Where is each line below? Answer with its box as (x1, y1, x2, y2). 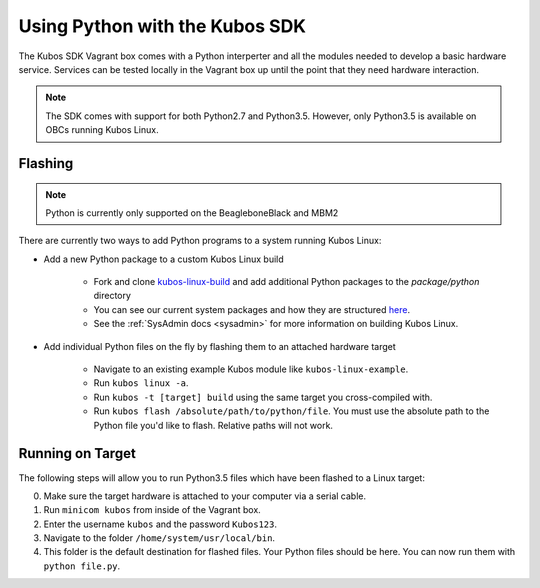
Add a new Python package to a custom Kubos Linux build (43, 253, 284, 265)
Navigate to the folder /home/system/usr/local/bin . (43, 532, 275, 544)
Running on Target (18, 445, 137, 462)
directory (93, 290, 132, 302)
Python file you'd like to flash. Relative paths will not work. (93, 419, 334, 431)
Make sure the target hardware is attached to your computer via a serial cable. (43, 490, 367, 502)
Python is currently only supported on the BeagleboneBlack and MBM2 (45, 206, 339, 219)
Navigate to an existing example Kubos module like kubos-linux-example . (93, 363, 409, 375)
